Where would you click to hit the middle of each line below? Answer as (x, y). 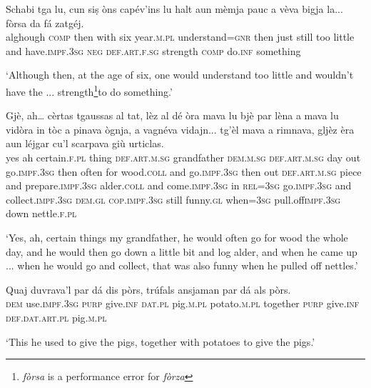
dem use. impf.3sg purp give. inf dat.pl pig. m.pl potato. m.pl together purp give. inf (183, 303)
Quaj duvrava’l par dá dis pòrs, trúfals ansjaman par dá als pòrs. (148, 289)
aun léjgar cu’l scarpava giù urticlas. (85, 143)
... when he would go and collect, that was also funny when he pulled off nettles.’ (182, 265)
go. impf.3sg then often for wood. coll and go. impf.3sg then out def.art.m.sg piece (184, 171)
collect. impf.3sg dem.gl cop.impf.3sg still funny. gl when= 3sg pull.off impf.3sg (173, 199)
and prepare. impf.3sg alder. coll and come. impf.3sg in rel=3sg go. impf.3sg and (179, 185)
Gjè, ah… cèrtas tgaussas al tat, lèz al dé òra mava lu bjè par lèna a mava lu (172, 115)
